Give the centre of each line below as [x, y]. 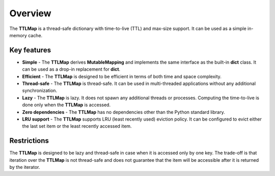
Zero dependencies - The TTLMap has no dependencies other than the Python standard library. [123, 112]
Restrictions [29, 141]
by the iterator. [25, 167]
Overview [30, 13]
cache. [35, 35]
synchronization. [40, 91]
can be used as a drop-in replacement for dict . [71, 69]
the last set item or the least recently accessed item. [77, 126]
